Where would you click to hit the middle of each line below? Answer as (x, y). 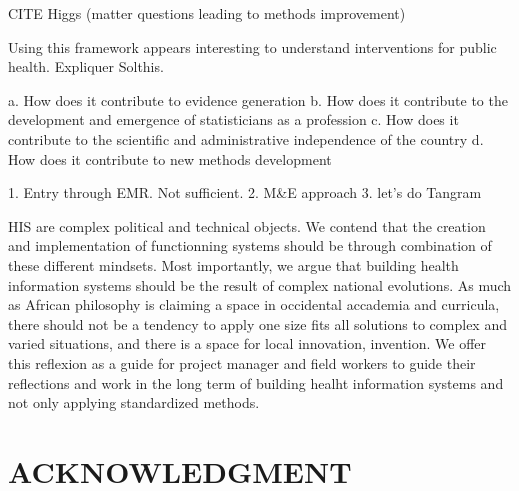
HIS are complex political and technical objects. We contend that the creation (247, 225)
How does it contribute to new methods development (170, 158)
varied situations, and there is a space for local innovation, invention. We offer (247, 343)
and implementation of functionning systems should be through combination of (250, 245)
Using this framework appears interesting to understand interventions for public (252, 46)
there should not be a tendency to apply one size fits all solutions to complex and (257, 323)
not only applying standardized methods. (134, 402)
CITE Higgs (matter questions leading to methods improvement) (207, 13)
